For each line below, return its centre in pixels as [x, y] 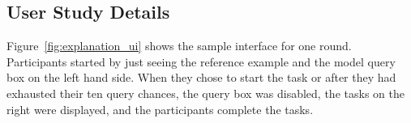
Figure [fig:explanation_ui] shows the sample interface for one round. [179, 46]
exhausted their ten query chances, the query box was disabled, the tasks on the [205, 93]
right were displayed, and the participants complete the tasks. [160, 109]
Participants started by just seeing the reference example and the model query [201, 61]
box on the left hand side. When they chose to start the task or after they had [201, 77]
